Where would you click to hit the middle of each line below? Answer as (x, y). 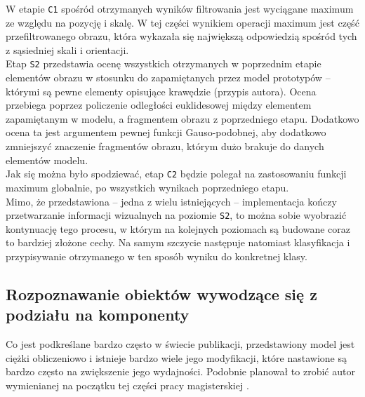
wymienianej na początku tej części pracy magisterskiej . (127, 385)
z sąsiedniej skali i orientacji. (67, 49)
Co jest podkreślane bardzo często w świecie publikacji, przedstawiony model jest (180, 344)
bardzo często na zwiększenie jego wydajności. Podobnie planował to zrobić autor (180, 371)
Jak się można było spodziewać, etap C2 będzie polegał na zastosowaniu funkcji (176, 174)
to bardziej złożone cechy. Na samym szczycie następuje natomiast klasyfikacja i (178, 242)
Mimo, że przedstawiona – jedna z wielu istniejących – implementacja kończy (171, 201)
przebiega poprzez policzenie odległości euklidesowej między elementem (159, 105)
